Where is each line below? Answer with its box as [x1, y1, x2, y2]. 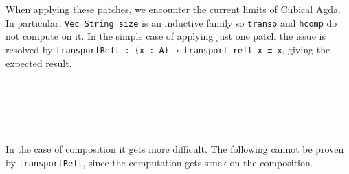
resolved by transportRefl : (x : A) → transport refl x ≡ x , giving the [5, 42, 330, 56]
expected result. [5, 55, 72, 70]
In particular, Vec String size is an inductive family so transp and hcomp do [5, 15, 337, 29]
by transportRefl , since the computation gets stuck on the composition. [5, 156, 313, 170]
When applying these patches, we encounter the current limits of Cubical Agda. [5, 2, 341, 16]
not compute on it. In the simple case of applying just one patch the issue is [5, 29, 326, 43]
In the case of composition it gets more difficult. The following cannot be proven [5, 142, 344, 156]
